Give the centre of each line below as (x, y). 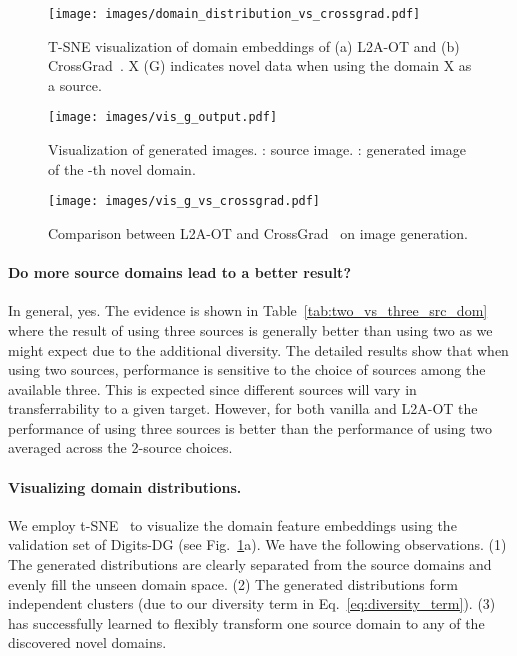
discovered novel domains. (87, 642)
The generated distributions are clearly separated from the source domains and (250, 564)
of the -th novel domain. (122, 168)
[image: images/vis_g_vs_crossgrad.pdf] (184, 201)
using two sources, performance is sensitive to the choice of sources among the (247, 369)
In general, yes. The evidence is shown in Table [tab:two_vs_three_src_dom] (248, 310)
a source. (75, 84)
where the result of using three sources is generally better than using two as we (250, 329)
